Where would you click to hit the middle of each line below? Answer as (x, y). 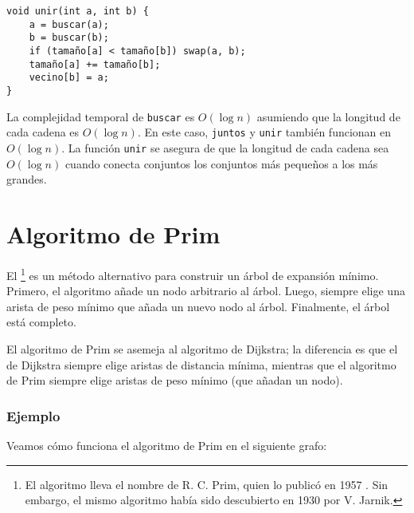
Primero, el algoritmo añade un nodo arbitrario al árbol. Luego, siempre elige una (206, 291)
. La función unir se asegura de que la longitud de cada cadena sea (225, 147)
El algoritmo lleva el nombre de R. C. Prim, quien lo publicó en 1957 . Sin (207, 484)
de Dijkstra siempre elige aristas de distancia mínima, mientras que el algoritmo (201, 364)
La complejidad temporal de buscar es (101, 116)
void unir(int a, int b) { (78, 11)
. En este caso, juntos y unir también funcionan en (264, 132)
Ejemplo (33, 415)
